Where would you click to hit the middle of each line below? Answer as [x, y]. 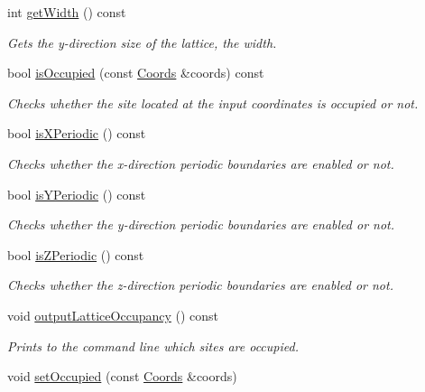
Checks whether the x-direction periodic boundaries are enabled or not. [201, 163]
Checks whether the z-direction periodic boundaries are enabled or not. [200, 285]
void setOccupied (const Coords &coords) [122, 376]
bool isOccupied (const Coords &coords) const [136, 73]
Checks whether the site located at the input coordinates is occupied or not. [213, 103]
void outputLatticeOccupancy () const [113, 315]
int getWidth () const [67, 12]
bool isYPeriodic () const [77, 194]
